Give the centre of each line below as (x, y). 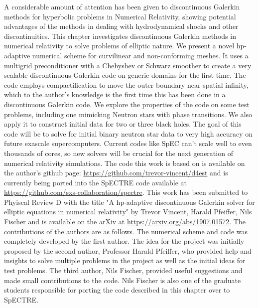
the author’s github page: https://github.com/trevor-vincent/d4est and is (116, 173)
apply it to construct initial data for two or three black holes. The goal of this (123, 124)
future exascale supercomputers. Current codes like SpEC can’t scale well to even (128, 143)
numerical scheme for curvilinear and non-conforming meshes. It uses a (140, 55)
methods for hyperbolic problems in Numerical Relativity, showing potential (120, 16)
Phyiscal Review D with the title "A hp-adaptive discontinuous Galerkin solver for (129, 202)
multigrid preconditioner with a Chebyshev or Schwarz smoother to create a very (128, 65)
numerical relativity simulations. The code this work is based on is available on (125, 163)
